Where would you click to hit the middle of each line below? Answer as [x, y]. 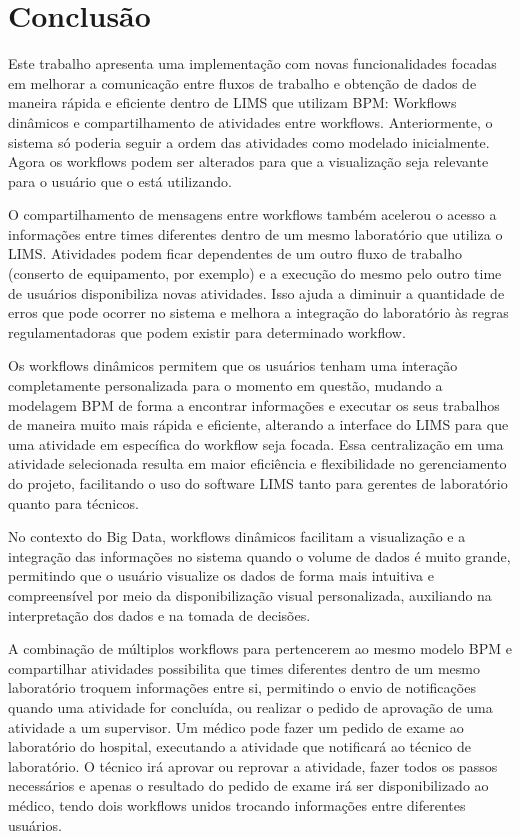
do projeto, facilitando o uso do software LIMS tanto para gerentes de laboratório [258, 483]
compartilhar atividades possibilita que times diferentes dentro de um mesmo [244, 667]
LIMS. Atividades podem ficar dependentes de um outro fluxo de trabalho [235, 253]
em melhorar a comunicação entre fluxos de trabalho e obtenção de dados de [242, 82]
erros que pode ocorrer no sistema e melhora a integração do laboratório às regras [258, 312]
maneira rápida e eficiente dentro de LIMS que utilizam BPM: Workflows [232, 102]
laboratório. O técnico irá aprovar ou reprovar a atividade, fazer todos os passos [253, 765]
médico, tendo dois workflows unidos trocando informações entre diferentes [237, 804]
